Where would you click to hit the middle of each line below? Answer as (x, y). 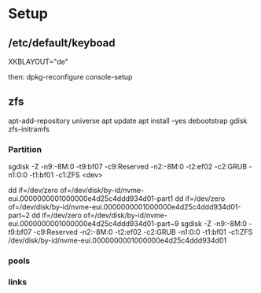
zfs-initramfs (29, 129)
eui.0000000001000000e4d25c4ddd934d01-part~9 (94, 224)
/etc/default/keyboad (62, 43)
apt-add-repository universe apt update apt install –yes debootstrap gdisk (128, 121)
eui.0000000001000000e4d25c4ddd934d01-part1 (91, 198)
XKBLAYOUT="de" (39, 61)
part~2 (19, 215)
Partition (25, 149)
